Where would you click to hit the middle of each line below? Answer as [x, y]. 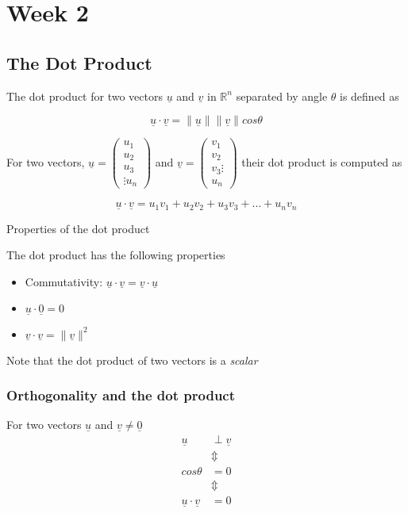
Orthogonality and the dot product [121, 395]
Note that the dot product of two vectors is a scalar [132, 360]
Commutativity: [64, 281]
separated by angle [282, 96]
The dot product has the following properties [116, 255]
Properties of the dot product [78, 228]
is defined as [370, 96]
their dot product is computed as [322, 161]
